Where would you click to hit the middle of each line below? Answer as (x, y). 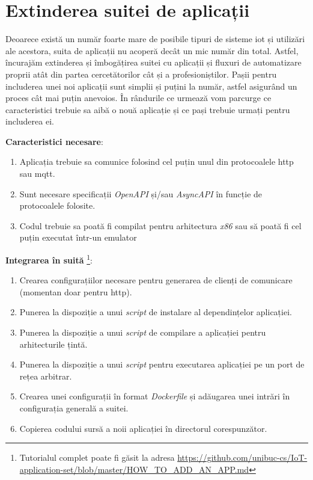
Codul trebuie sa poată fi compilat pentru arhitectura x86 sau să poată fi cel (160, 225)
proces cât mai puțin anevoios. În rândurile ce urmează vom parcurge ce (138, 98)
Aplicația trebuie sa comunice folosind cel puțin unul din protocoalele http (156, 162)
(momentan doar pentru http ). (76, 291)
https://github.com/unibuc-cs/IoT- (242, 457)
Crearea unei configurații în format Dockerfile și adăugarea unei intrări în (155, 396)
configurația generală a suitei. (74, 408)
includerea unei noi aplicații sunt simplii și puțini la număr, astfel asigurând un (151, 86)
